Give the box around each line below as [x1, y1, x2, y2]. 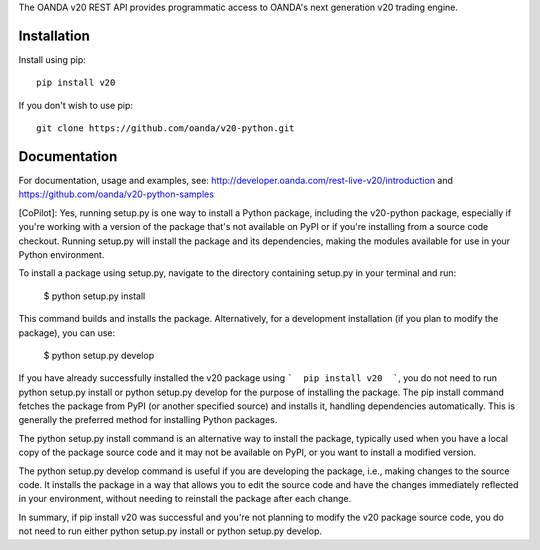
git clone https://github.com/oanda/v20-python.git [36, 123, 295, 134]
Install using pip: [18, 53, 87, 65]
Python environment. [18, 248, 105, 260]
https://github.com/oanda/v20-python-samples [18, 188, 215, 200]
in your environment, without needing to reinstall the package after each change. [18, 493, 352, 505]
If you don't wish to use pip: [18, 99, 134, 111]
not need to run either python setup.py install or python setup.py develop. [18, 525, 323, 537]
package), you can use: [18, 326, 116, 339]
